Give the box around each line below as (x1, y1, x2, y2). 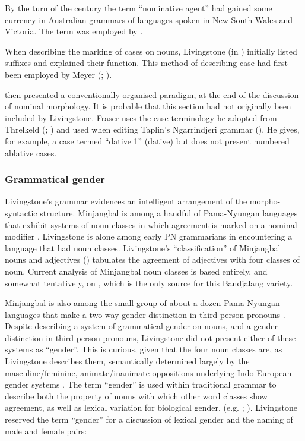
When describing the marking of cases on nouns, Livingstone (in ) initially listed (5, 45, 297, 57)
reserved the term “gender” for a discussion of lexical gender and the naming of (5, 413, 293, 426)
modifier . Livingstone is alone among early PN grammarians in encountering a (5, 230, 293, 242)
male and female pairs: (5, 424, 87, 437)
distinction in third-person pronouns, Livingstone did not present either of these (5, 331, 296, 344)
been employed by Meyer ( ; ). (5, 68, 112, 80)
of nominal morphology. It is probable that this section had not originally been (5, 100, 291, 112)
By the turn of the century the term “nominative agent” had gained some (5, 2, 272, 14)
